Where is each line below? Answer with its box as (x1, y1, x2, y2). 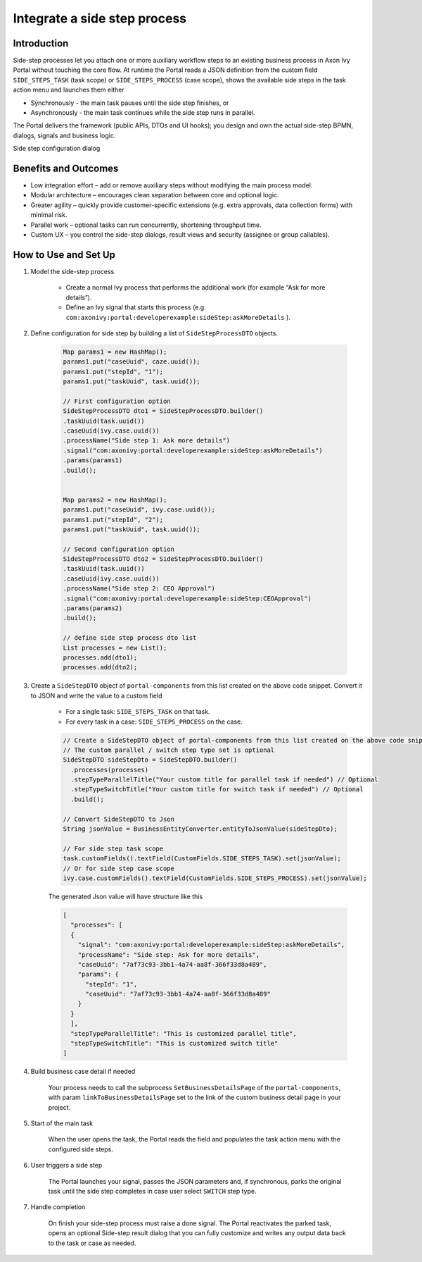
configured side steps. (48, 1145, 114, 1153)
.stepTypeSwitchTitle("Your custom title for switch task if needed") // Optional (70, 786, 364, 793)
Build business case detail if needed (30, 1068, 136, 1076)
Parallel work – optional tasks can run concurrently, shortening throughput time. (30, 221, 262, 229)
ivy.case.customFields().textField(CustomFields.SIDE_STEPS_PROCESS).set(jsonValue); (63, 874, 367, 882)
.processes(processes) (70, 765, 149, 774)
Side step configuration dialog (13, 144, 101, 153)
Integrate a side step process (13, 11, 187, 26)
